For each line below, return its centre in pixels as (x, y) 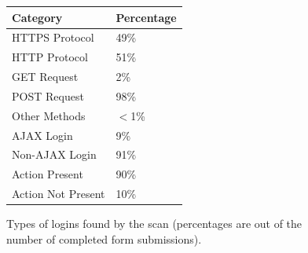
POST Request (48, 95)
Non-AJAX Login (54, 154)
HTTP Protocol (50, 57)
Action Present (48, 174)
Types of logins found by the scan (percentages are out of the (154, 224)
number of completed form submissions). (104, 238)
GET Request (45, 77)
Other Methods (49, 115)
